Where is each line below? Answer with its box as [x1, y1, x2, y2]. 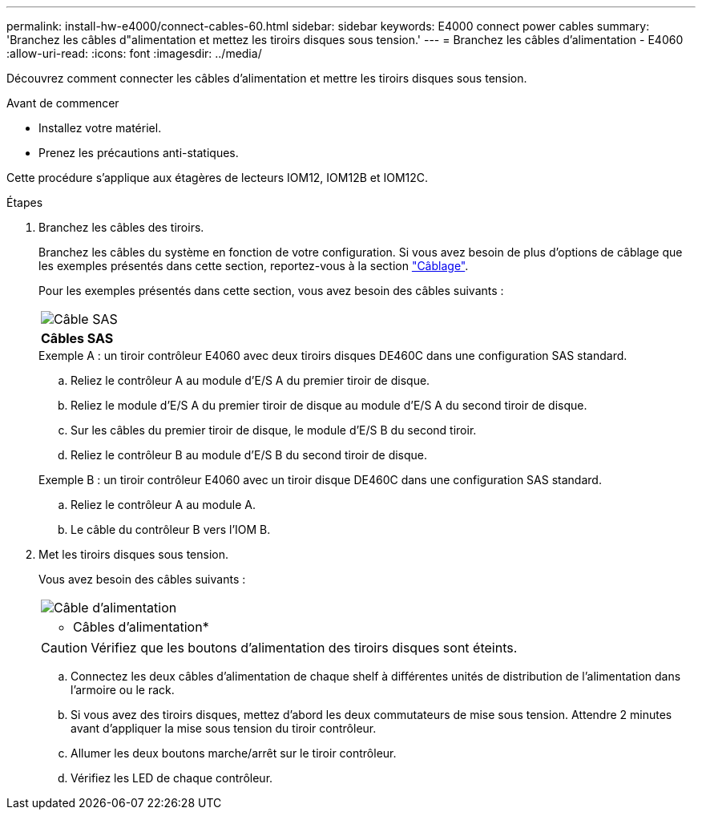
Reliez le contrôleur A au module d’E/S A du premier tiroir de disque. [71, 374, 430, 387]
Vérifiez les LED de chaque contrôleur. [71, 771, 273, 785]
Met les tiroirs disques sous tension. [38, 547, 229, 561]
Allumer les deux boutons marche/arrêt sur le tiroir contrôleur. [71, 746, 397, 760]
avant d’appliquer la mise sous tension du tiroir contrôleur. [71, 721, 377, 735]
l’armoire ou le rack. [71, 683, 175, 697]
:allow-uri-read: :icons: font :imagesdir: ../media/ [6, 46, 262, 60]
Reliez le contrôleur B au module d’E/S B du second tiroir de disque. [71, 448, 428, 462]
